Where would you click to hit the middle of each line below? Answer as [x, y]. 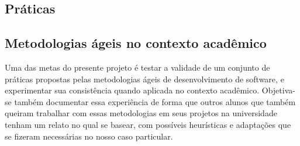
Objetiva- [278, 90]
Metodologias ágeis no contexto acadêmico [136, 43]
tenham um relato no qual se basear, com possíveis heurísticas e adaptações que [148, 124]
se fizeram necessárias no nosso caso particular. [89, 136]
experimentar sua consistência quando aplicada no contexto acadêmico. [132, 90]
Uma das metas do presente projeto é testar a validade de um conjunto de [137, 67]
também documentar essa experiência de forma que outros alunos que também [155, 101]
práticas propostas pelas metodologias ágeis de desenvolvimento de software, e [144, 79]
